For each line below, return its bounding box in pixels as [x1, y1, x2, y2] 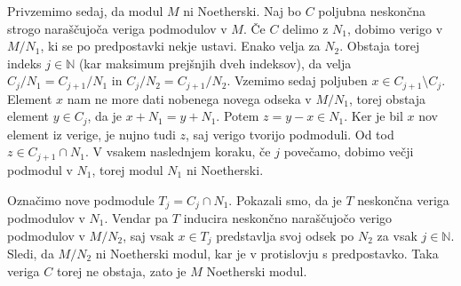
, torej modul [91, 160, 163, 179]
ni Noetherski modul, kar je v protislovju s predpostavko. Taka [95, 244, 439, 263]
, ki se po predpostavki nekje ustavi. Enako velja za [40, 36, 321, 55]
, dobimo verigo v [347, 19, 443, 37]
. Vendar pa [104, 208, 169, 226]
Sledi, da [7, 244, 54, 263]
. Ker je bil [344, 107, 403, 125]
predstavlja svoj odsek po [216, 226, 354, 244]
